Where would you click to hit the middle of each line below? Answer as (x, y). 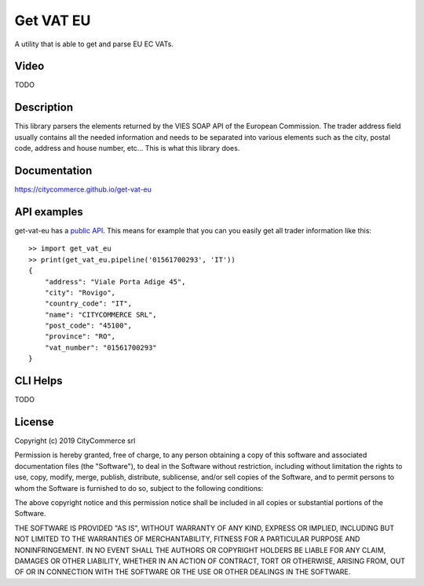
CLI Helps (38, 381)
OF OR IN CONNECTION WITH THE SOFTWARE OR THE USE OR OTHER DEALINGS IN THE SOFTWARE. (183, 572)
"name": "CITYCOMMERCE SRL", (101, 315)
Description (44, 107)
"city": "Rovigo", (80, 292)
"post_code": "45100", (88, 326)
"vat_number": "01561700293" (101, 347)
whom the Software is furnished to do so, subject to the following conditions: (139, 488)
